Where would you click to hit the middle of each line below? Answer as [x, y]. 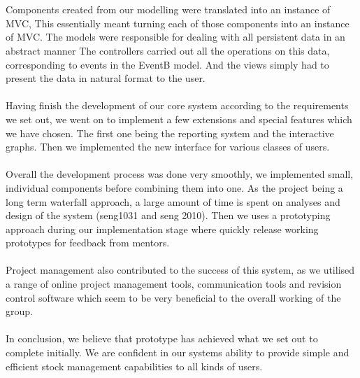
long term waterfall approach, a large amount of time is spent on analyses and [173, 201]
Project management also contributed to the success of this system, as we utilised [180, 270]
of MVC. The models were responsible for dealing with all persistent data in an [175, 37]
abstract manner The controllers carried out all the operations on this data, [168, 50]
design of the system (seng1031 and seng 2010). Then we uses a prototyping [168, 215]
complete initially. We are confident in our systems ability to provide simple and [178, 352]
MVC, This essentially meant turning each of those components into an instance [178, 23]
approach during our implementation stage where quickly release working [162, 229]
